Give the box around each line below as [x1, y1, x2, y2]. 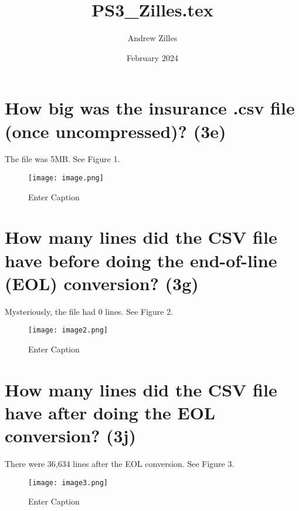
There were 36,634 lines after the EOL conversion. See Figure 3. [5, 458, 235, 470]
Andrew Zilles [127, 32, 178, 44]
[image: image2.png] [28, 326, 108, 335]
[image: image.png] [28, 174, 104, 183]
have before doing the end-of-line [5, 248, 277, 272]
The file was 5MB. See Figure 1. [5, 153, 120, 165]
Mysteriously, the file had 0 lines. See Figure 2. [5, 305, 174, 317]
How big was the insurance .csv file [5, 96, 295, 120]
